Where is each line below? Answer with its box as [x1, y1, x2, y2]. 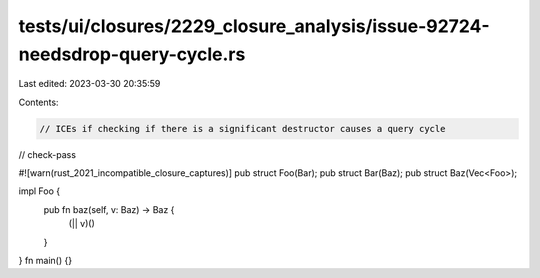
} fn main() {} [18, 255, 73, 267]
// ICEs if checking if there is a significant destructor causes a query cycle [39, 123, 446, 134]
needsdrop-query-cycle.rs [18, 43, 246, 65]
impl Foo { [18, 185, 60, 197]
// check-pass [18, 148, 77, 160]
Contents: [18, 96, 59, 108]
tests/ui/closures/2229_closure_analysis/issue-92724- [18, 15, 490, 37]
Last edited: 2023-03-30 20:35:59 [18, 78, 161, 90]
